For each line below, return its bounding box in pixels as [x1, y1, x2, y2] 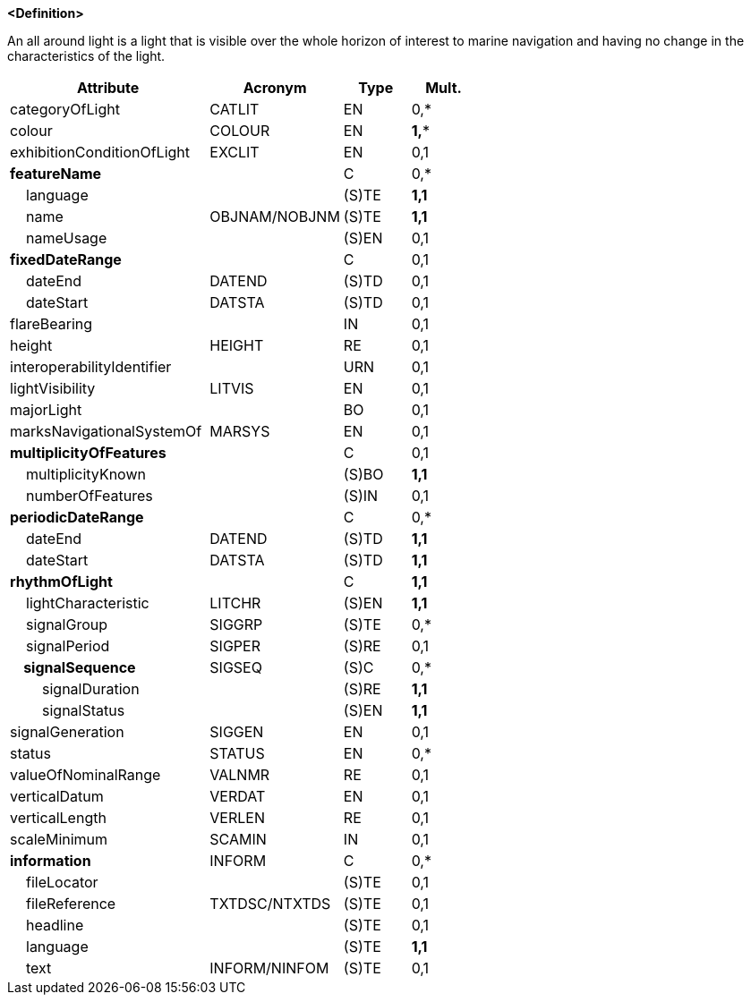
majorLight [10, 401, 82, 419]
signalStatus [42, 701, 125, 719]
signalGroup [26, 616, 107, 633]
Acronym [243, 79, 307, 97]
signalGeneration [10, 723, 124, 741]
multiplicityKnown [26, 465, 146, 483]
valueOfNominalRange [10, 766, 161, 784]
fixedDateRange [10, 250, 122, 268]
